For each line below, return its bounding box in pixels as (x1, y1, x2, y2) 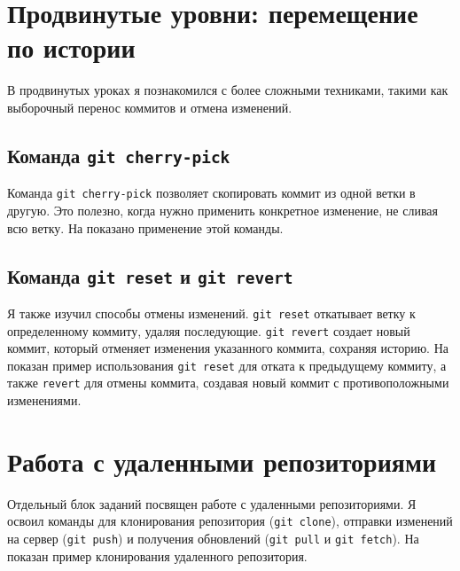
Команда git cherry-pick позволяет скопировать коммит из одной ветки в (7, 184, 416, 202)
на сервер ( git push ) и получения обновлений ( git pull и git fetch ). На (7, 529, 419, 548)
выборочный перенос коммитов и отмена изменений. (7, 98, 292, 116)
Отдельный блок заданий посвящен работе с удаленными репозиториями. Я (7, 494, 417, 512)
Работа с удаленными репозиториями (7, 442, 437, 479)
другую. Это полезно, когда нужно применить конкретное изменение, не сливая (7, 200, 439, 219)
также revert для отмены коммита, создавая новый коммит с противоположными (7, 373, 449, 392)
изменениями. (7, 391, 82, 410)
